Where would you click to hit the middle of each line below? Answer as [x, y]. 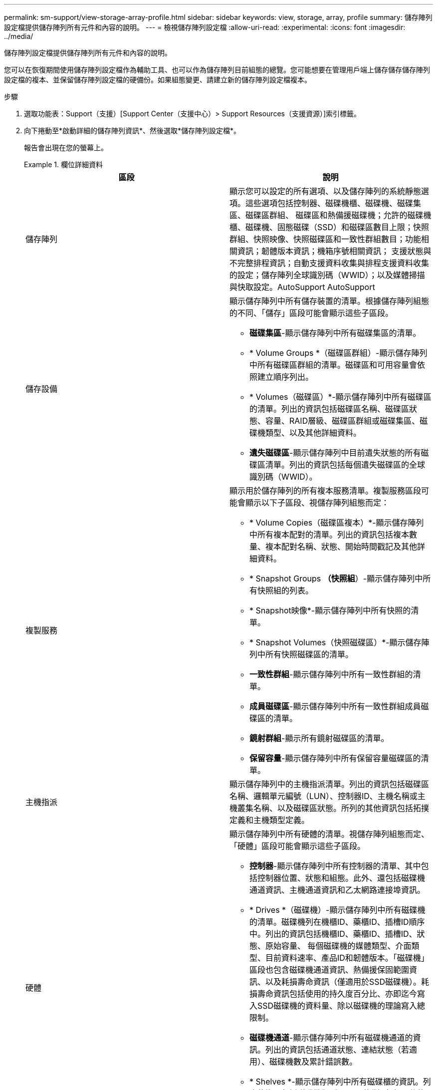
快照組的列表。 [286, 590]
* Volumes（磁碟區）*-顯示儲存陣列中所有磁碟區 [340, 397]
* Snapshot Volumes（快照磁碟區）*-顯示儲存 [335, 642]
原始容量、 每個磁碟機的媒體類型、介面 [338, 946]
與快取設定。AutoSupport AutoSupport [302, 287]
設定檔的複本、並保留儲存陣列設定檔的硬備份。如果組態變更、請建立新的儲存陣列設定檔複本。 [158, 80]
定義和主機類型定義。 [270, 820]
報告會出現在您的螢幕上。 [66, 147]
